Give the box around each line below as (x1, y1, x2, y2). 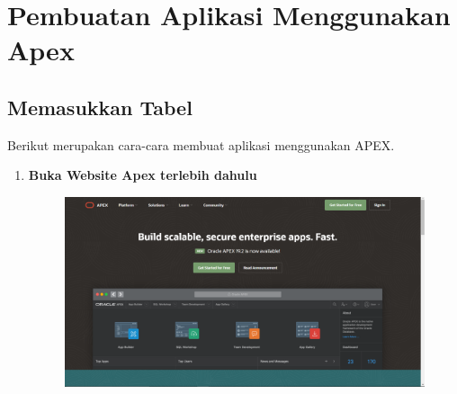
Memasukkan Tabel (7, 93, 193, 121)
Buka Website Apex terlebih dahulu (28, 166, 257, 184)
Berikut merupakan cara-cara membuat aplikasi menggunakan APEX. (7, 135, 395, 154)
